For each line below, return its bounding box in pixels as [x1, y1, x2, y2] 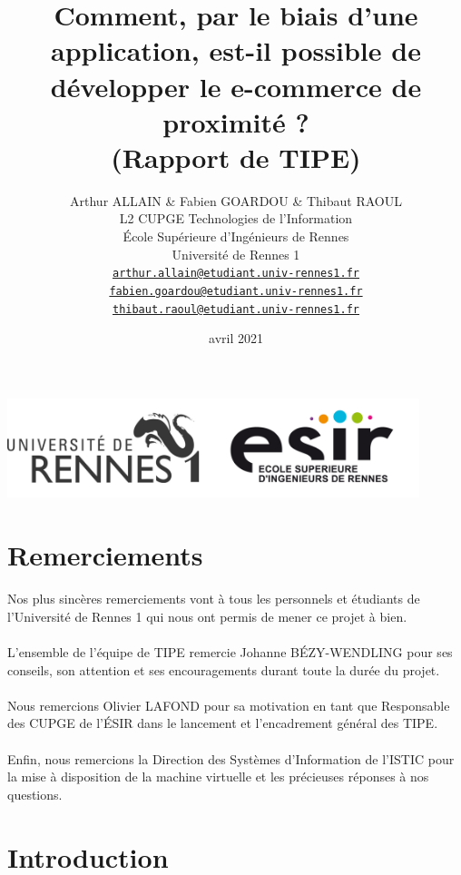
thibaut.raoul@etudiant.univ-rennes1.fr [112, 302, 360, 316]
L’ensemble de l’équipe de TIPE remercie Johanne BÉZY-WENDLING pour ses [7, 643, 453, 662]
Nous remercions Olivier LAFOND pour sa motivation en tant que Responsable [7, 695, 450, 714]
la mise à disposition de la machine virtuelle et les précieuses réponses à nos [7, 767, 429, 786]
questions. [7, 784, 63, 803]
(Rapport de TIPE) [111, 138, 361, 175]
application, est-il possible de [51, 32, 421, 69]
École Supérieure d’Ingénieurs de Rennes [123, 227, 349, 246]
